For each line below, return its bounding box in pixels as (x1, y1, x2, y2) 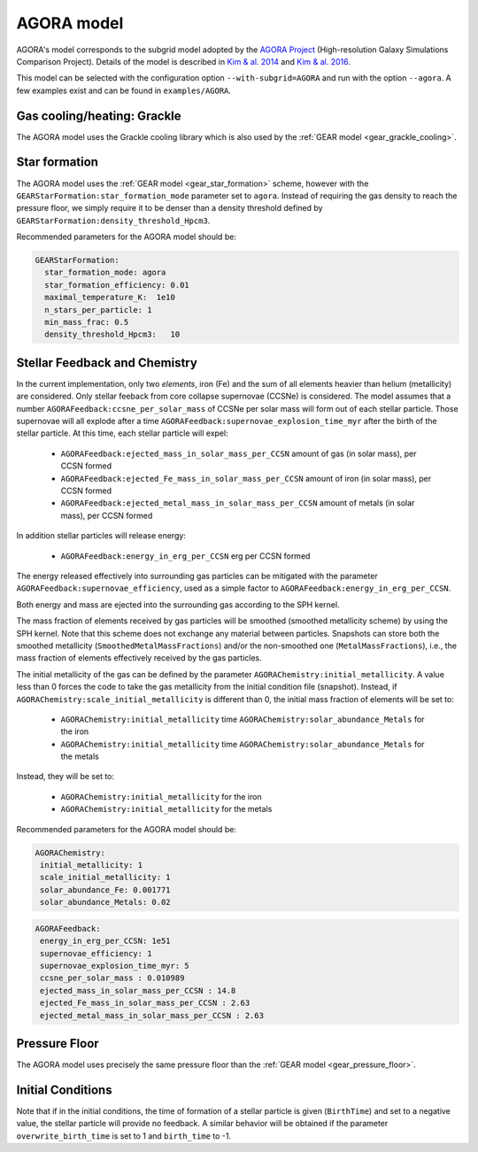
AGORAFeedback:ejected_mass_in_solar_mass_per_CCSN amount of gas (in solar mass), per (60, 448, 417, 459)
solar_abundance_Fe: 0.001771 (40, 885, 172, 894)
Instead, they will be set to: (16, 771, 115, 782)
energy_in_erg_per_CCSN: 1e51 (40, 936, 172, 947)
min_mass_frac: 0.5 (44, 317, 129, 328)
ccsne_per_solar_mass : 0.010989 (40, 973, 185, 983)
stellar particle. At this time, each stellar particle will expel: (16, 428, 229, 438)
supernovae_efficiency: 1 (40, 948, 152, 958)
